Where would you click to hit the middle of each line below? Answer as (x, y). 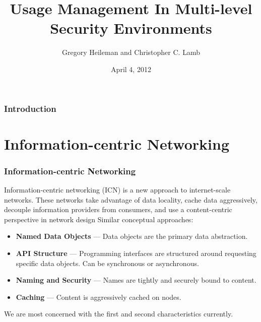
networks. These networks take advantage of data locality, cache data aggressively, (131, 199)
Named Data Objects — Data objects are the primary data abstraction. (132, 236)
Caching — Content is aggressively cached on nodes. (99, 297)
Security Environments (131, 28)
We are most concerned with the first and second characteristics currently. (119, 314)
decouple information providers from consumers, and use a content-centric (118, 209)
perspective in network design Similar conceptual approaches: (99, 219)
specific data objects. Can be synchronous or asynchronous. (107, 263)
